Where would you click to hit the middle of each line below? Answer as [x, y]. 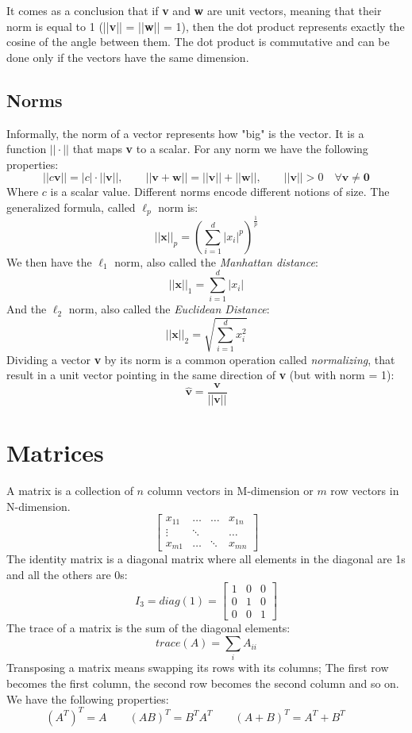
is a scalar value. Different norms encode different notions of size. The [220, 192]
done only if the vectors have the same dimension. [128, 57]
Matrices [55, 453]
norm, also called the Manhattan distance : [216, 261]
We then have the [49, 261]
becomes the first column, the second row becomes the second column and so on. [203, 683]
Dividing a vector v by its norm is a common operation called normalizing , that [201, 359]
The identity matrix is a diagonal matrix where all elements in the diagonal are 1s [206, 559]
